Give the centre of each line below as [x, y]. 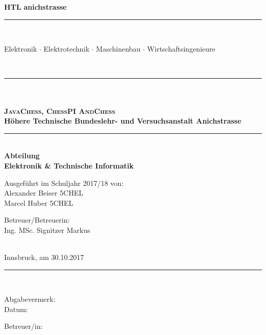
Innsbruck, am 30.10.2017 [44, 257]
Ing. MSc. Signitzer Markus [47, 230]
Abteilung [22, 155]
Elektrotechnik [66, 49]
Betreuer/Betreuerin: [37, 220]
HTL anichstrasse [36, 7]
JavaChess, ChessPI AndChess [60, 111]
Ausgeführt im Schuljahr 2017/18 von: [64, 183]
